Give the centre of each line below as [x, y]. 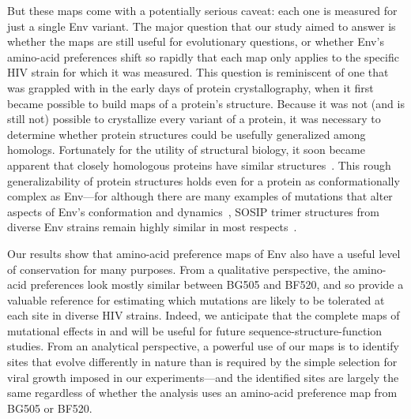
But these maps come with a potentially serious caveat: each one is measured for [202, 10]
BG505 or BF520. [50, 408]
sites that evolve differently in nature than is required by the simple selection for [202, 362]
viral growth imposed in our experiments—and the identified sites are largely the [203, 377]
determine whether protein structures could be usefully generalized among [187, 134]
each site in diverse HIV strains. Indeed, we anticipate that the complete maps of [204, 315]
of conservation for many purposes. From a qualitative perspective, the [178, 269]
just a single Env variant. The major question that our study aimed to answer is [202, 26]
